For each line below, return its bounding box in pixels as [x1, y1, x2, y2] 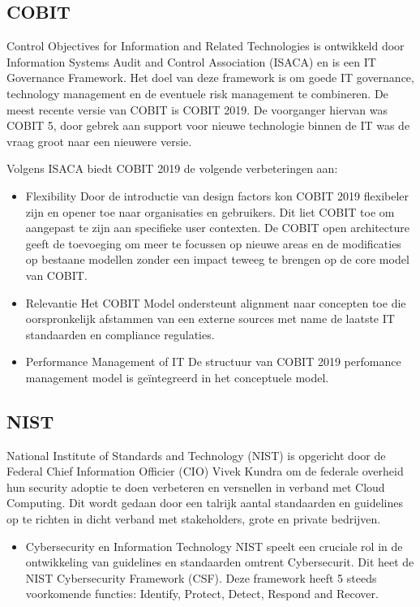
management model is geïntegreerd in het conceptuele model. [25, 368, 329, 385]
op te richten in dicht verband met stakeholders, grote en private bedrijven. [6, 510, 381, 527]
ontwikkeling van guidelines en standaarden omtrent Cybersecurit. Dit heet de [25, 553, 414, 570]
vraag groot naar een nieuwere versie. [6, 132, 192, 149]
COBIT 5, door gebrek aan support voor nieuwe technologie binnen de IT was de [6, 117, 410, 134]
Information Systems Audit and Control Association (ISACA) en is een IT [6, 53, 376, 70]
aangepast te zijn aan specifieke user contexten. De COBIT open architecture [25, 219, 409, 236]
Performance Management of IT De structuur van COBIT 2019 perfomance [25, 353, 401, 370]
